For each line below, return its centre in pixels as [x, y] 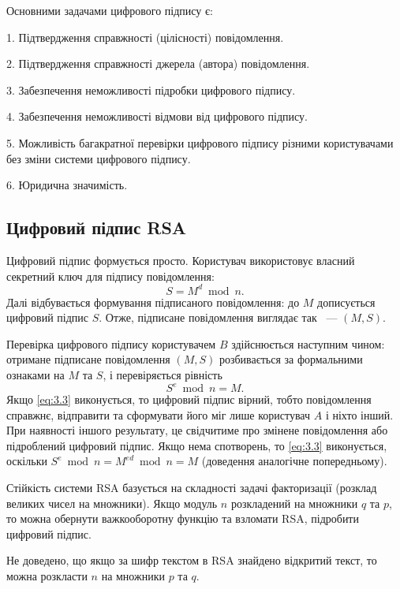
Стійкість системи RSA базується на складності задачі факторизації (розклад [192, 488]
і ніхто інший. [359, 414]
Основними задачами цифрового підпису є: [110, 10]
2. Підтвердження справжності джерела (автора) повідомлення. [158, 63]
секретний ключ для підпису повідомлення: [110, 276]
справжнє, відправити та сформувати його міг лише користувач [159, 414]
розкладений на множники [294, 503]
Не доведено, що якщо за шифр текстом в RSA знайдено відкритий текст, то [192, 560]
